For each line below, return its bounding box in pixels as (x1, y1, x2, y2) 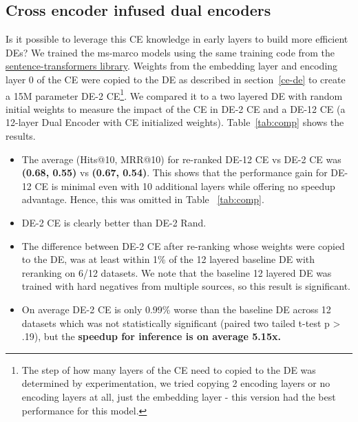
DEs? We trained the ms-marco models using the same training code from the (6, 45, 335, 59)
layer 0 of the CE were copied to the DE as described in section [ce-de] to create (6, 72, 346, 86)
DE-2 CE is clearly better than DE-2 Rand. (21, 215, 207, 229)
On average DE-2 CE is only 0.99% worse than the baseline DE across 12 (21, 302, 331, 316)
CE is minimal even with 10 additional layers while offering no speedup (34, 178, 335, 193)
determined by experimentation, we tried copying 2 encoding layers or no (21, 376, 330, 390)
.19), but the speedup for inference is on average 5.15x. (21, 329, 281, 344)
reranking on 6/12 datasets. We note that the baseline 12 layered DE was (21, 265, 332, 279)
